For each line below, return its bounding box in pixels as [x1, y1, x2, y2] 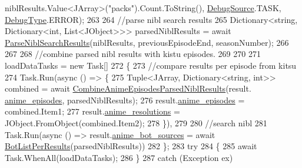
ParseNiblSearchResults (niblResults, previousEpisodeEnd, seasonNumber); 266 [5, 36, 289, 48]
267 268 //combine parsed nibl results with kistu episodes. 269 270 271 [5, 48, 261, 60]
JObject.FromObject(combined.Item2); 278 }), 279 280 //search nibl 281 [5, 116, 267, 129]
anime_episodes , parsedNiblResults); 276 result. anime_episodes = [5, 93, 245, 106]
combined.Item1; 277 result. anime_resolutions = [5, 105, 180, 117]
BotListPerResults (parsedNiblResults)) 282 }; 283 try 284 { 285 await [5, 140, 257, 152]
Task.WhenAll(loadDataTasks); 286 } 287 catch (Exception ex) [5, 151, 233, 163]
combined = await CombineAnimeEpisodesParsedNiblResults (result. [5, 82, 251, 95]
